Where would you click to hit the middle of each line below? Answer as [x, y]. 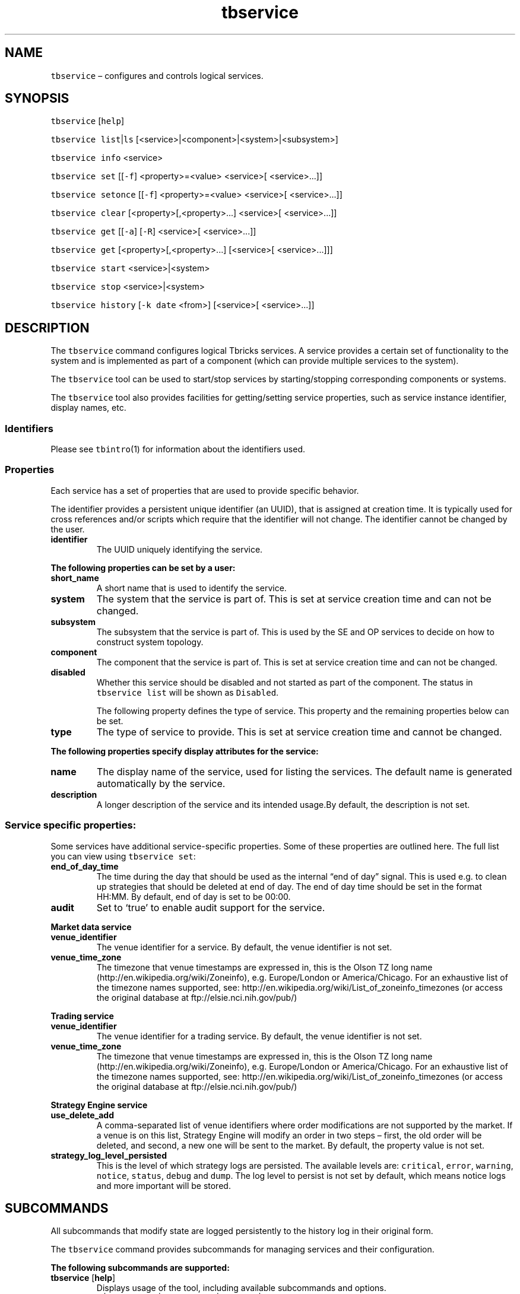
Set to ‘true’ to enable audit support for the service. [211, 907]
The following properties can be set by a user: [143, 567]
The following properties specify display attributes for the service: [185, 751]
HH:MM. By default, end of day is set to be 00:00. [194, 896]
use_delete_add [83, 1115]
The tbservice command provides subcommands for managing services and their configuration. [242, 1249]
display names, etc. [88, 408]
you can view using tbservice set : [123, 856]
